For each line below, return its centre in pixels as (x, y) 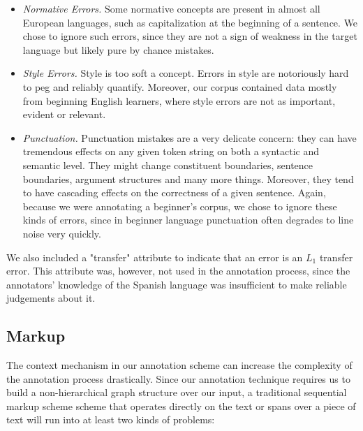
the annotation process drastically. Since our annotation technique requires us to (178, 378)
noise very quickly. (62, 233)
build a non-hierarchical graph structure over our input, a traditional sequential (177, 392)
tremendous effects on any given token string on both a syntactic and (171, 151)
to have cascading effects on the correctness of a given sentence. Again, (174, 192)
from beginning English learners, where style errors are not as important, (179, 100)
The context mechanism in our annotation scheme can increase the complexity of (179, 365)
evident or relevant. (64, 114)
